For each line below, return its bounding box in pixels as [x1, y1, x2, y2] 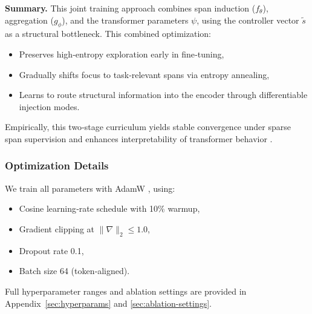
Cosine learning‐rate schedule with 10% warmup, [19, 202, 200, 215]
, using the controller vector [197, 13, 299, 26]
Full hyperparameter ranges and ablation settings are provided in [5, 284, 247, 297]
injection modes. [19, 100, 80, 113]
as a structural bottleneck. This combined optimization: [5, 27, 211, 40]
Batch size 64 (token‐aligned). [19, 264, 130, 277]
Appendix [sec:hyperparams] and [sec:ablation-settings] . [5, 296, 212, 309]
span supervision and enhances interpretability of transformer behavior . [5, 132, 273, 145]
